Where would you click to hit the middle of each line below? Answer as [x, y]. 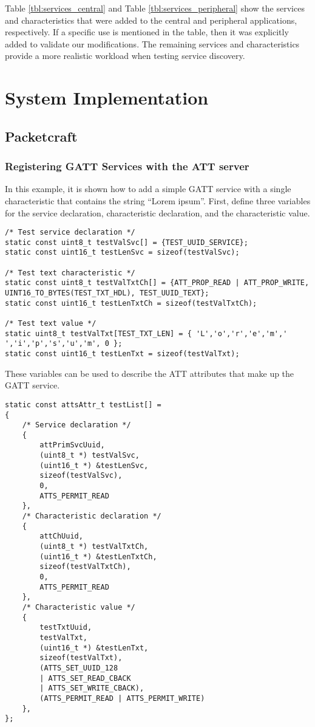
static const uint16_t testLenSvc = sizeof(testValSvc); [122, 253]
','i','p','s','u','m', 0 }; [64, 344]
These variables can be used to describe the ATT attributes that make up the [150, 373]
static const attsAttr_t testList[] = [83, 405]
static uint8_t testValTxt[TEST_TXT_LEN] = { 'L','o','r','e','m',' [146, 333]
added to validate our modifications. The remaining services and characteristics [152, 43]
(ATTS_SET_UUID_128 [79, 668]
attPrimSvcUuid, [72, 445]
